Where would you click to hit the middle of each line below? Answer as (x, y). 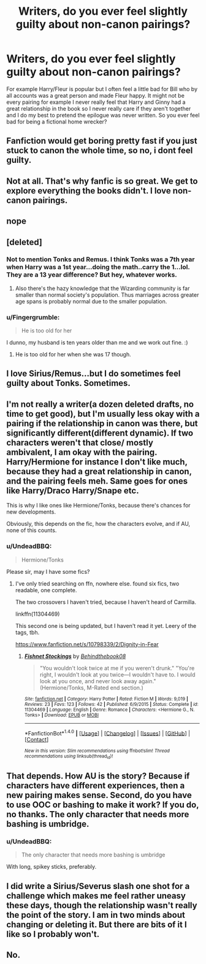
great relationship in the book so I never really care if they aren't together (99, 108)
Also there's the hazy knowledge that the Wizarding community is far (102, 288)
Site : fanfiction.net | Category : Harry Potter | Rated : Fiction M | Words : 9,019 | (106, 699)
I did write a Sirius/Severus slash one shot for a (98, 886)
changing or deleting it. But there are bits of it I (97, 924)
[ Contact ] (36, 740)
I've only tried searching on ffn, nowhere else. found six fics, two (97, 583)
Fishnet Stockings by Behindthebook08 (75, 656)
